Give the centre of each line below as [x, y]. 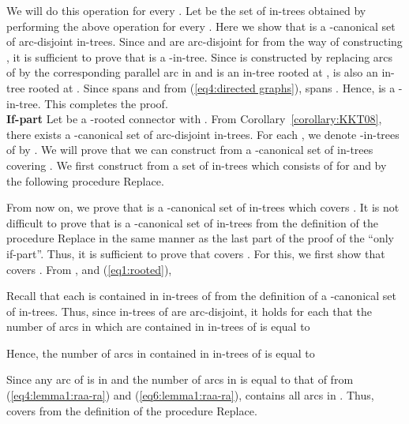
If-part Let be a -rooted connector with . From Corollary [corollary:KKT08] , [194, 119]
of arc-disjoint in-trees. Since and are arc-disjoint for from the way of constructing [204, 41]
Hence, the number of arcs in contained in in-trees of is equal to [161, 353]
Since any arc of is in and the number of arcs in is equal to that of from [180, 379]
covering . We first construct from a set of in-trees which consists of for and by [197, 165]
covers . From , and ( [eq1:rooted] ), [89, 269]
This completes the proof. [106, 103]
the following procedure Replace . [85, 180]
